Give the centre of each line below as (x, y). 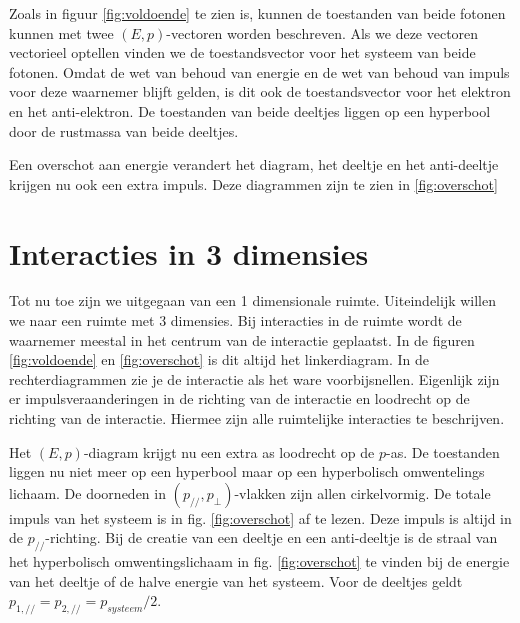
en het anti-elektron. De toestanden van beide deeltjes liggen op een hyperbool (250, 110)
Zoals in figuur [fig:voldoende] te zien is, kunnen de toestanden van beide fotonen (257, 13)
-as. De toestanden (442, 451)
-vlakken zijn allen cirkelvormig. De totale (362, 492)
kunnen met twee (61, 32)
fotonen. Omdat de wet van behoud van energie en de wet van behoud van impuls (259, 71)
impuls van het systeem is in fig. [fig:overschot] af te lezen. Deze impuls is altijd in (260, 517)
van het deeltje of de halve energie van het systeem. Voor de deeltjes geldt (236, 580)
